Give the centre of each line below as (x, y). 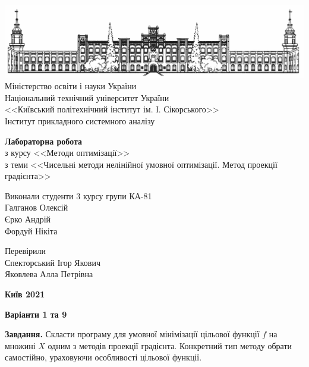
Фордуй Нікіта (31, 230)
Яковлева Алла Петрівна (49, 274)
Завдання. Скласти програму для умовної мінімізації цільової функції (132, 334)
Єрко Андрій (28, 219)
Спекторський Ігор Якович (53, 262)
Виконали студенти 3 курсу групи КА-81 (78, 195)
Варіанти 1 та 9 (36, 314)
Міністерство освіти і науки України (71, 86)
